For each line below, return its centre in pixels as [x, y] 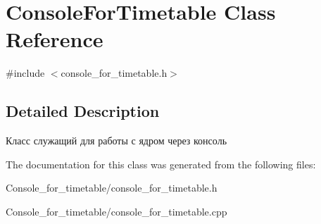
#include [25, 73]
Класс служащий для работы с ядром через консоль [117, 141]
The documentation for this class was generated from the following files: [161, 164]
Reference [55, 39]
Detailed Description [83, 111]
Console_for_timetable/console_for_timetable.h [112, 188]
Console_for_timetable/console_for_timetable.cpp [117, 211]
